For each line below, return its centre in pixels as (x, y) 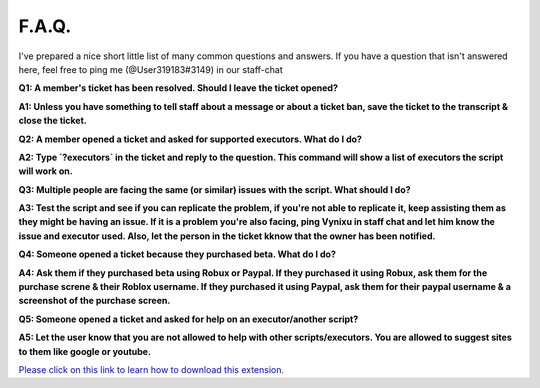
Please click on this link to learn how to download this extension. (151, 369)
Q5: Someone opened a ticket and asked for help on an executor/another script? (188, 319)
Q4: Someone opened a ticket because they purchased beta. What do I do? (177, 254)
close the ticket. (52, 121)
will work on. (46, 171)
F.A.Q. (45, 26)
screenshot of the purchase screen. (94, 301)
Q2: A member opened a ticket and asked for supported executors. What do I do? (190, 139)
